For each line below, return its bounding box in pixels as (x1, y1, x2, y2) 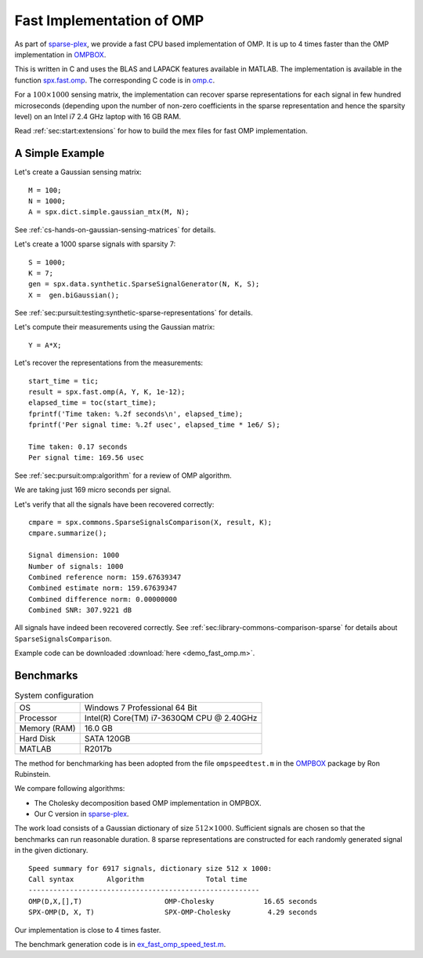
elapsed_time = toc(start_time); (28, 399, 157, 407)
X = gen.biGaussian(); (28, 290, 120, 300)
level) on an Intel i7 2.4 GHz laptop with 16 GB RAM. (14, 111, 182, 121)
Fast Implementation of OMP (14, 12, 204, 29)
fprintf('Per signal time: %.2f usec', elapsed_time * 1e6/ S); (28, 421, 281, 429)
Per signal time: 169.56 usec (28, 454, 145, 462)
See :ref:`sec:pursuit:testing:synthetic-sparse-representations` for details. (14, 308, 254, 318)
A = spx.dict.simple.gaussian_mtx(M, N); (28, 208, 190, 217)
